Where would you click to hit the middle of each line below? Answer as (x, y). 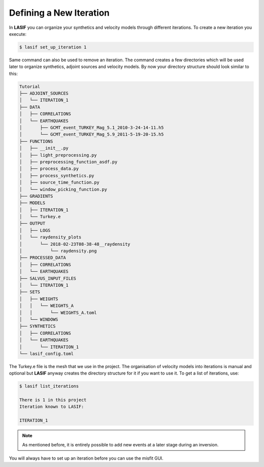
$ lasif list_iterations (49, 386)
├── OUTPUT (32, 223)
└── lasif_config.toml (46, 353)
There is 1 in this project (53, 400)
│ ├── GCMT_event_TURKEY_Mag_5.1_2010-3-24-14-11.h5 (91, 128)
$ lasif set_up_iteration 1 (53, 47)
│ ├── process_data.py (49, 169)
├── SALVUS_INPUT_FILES (48, 278)
